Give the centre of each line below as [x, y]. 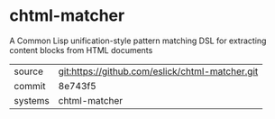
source [28, 71]
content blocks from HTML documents [81, 50]
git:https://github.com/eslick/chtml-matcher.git [158, 71]
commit [30, 86]
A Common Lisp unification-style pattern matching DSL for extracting [138, 41]
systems [32, 100]
